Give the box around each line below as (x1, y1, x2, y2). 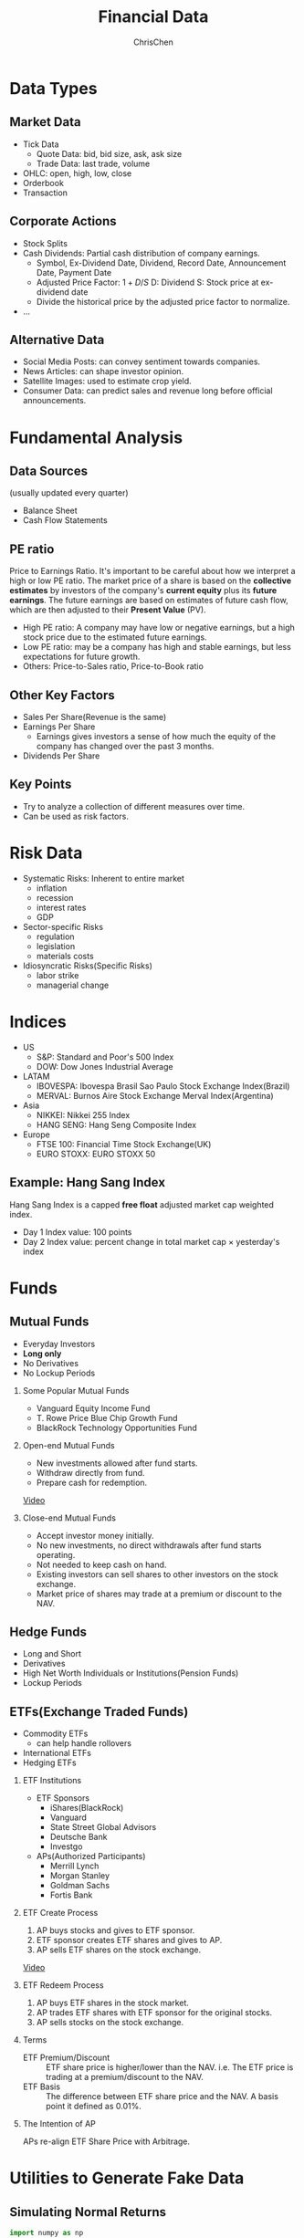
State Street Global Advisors (49, 1822, 157, 1833)
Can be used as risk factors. (22, 810, 130, 821)
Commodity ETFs (22, 1728, 89, 1740)
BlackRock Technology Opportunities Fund (36, 1422, 198, 1433)
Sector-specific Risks (22, 921, 103, 932)
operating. (36, 1549, 76, 1560)
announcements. (22, 395, 87, 406)
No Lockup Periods (22, 1367, 96, 1378)
